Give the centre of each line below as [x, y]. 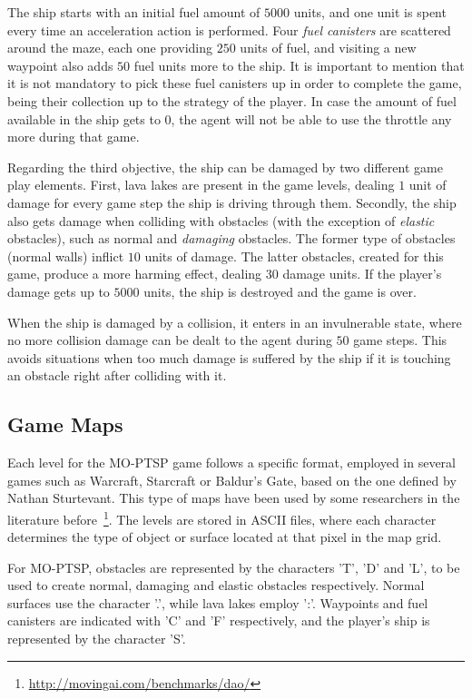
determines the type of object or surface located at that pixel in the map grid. [225, 537]
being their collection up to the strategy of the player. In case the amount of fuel [232, 100]
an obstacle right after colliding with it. [117, 375]
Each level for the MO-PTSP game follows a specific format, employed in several [232, 463]
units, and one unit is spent [370, 12]
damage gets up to [59, 291]
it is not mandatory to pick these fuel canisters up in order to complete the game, [235, 83]
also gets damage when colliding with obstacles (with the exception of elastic [221, 220]
